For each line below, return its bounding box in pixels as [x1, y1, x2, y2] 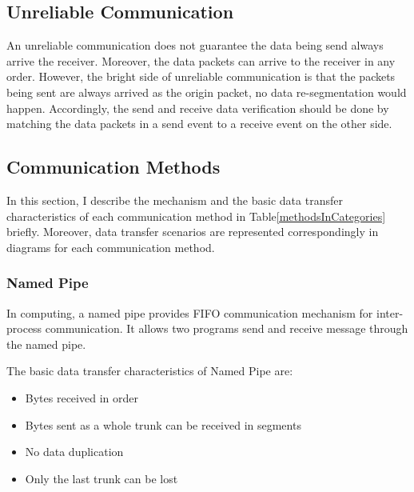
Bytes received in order [25, 389, 138, 406]
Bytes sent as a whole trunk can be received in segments [25, 416, 301, 433]
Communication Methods [6, 154, 221, 179]
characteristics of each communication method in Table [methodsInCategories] [6, 207, 386, 224]
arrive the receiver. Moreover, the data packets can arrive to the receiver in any [6, 52, 396, 69]
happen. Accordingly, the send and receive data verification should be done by [6, 99, 389, 116]
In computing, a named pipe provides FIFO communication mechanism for [6, 304, 373, 321]
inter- [376, 304, 404, 321]
